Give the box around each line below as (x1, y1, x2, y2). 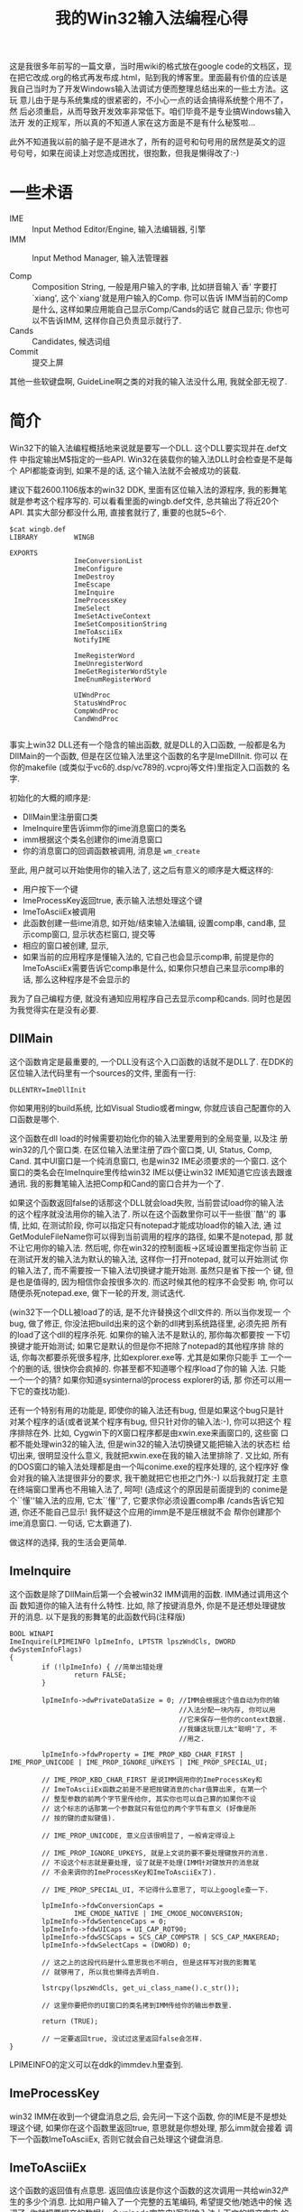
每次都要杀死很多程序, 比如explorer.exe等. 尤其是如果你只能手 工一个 (29, 1351, 284, 1363)
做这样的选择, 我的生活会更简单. (9, 1536, 128, 1548)
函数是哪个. (16, 1114, 60, 1125)
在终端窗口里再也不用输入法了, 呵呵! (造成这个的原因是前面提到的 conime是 (9, 1484, 289, 1495)
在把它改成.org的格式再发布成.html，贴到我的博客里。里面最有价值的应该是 (9, 72, 288, 83)
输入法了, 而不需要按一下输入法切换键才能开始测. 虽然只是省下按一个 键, (16, 1264, 284, 1275)
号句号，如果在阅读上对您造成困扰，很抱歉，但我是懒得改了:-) (9, 148, 240, 159)
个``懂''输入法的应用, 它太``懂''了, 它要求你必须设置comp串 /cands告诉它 (9, 1495, 277, 1505)
